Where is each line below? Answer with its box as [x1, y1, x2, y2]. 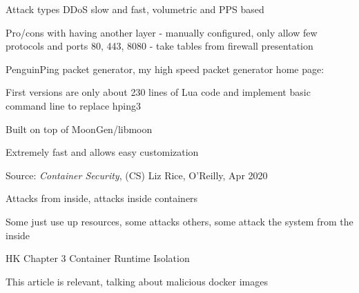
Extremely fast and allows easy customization [6, 145, 199, 159]
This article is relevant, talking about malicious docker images [6, 274, 268, 288]
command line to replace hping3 [6, 98, 142, 112]
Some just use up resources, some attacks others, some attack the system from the [6, 214, 353, 228]
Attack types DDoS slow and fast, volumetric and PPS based [6, 2, 264, 16]
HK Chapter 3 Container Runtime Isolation [6, 251, 190, 265]
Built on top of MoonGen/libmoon [6, 121, 153, 136]
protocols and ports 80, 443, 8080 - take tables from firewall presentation [6, 39, 313, 53]
